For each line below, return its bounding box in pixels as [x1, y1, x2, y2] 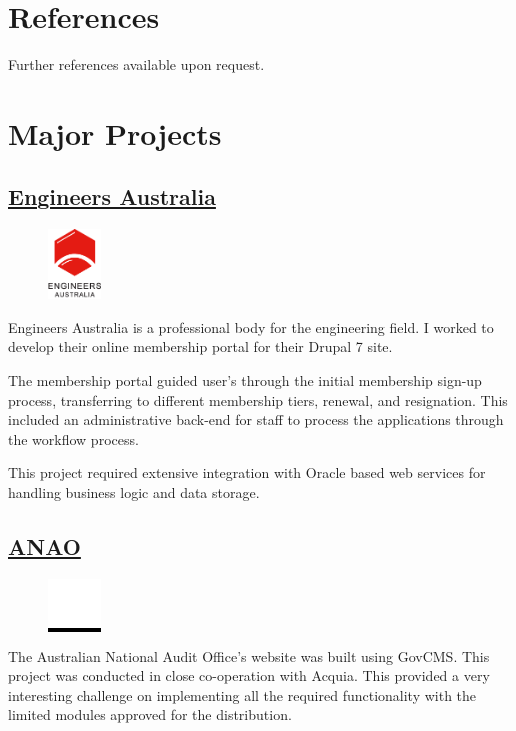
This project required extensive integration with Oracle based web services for [8, 462, 486, 483]
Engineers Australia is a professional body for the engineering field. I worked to [8, 316, 494, 337]
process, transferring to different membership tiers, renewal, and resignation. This [8, 389, 508, 410]
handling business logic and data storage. [8, 482, 260, 502]
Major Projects [8, 112, 222, 153]
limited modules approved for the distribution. [8, 704, 292, 725]
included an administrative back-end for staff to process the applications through [8, 409, 504, 430]
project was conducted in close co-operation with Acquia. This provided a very [8, 665, 490, 686]
